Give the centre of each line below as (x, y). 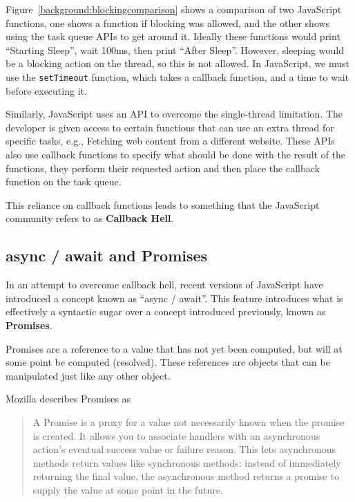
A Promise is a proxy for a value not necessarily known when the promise (189, 421)
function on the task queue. (64, 182)
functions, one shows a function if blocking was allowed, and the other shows (168, 22)
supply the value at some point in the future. (128, 489)
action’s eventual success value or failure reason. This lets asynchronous (184, 449)
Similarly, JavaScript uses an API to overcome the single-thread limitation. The (174, 114)
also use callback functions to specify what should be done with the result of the (176, 154)
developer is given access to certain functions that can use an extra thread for (170, 127)
